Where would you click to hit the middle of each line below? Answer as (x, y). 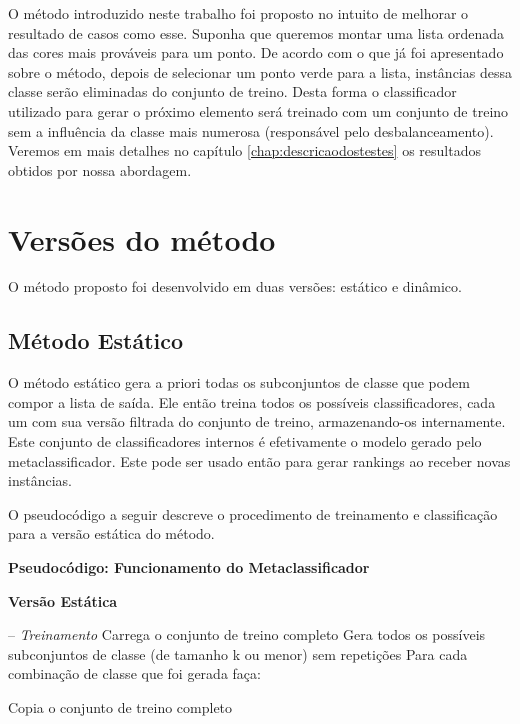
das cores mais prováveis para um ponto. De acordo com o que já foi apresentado (256, 52)
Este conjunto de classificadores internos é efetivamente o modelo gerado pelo (245, 441)
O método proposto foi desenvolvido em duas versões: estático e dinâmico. (235, 286)
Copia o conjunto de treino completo (120, 706)
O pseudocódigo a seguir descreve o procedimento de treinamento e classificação (253, 513)
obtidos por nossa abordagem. (100, 169)
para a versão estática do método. (111, 533)
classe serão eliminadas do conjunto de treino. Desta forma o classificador (232, 91)
